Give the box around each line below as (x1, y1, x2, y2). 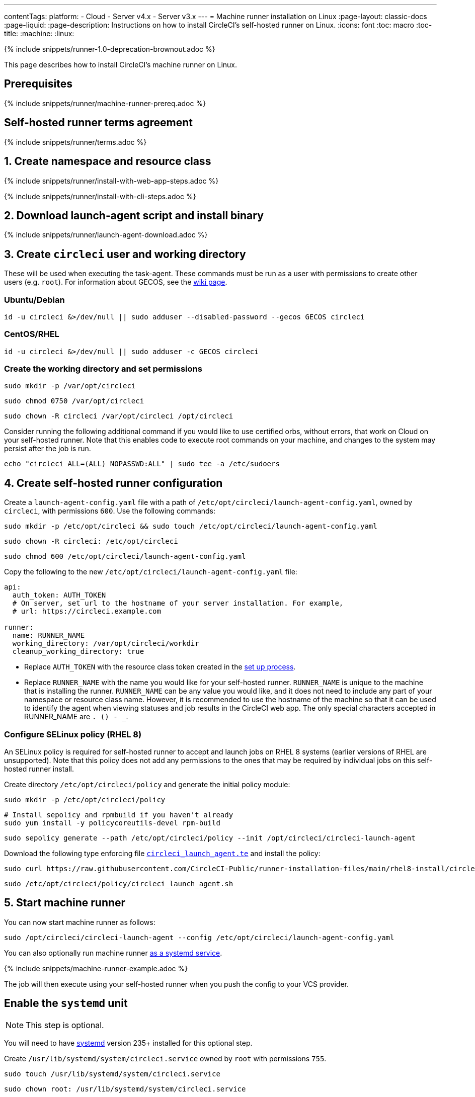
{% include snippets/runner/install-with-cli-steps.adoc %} (4, 192, 196, 201)
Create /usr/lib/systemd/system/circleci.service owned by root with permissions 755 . (4, 1054, 327, 1063)
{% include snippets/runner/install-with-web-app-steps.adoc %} (4, 176, 219, 185)
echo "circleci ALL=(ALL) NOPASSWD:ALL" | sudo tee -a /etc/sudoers (4, 460, 280, 468)
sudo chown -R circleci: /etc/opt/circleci (4, 537, 178, 546)
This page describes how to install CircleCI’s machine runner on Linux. (4, 60, 237, 69)
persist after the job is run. (4, 444, 91, 453)
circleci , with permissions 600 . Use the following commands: (4, 507, 216, 516)
